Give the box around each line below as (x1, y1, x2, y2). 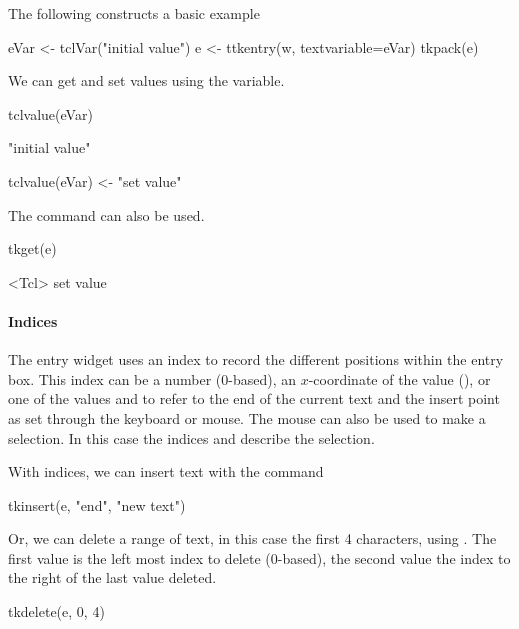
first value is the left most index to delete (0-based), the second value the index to (8, 547, 511, 568)
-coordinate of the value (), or (308, 368, 491, 389)
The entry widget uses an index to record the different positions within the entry (8, 349, 504, 370)
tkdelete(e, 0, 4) (8, 601, 105, 622)
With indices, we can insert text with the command (8, 461, 324, 482)
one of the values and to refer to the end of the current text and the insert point (8, 388, 500, 409)
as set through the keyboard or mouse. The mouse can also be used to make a (8, 407, 486, 428)
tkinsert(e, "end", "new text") (8, 494, 186, 515)
